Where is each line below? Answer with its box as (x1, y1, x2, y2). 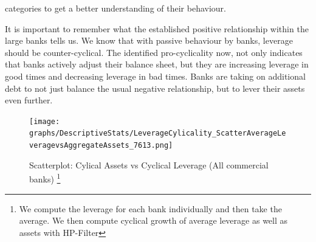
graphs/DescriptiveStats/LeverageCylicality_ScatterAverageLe (29, 129, 286, 138)
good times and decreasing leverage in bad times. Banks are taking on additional (5, 69, 306, 82)
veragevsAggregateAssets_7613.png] (29, 141, 173, 150)
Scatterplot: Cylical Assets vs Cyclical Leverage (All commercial (29, 158, 269, 171)
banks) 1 (29, 171, 61, 185)
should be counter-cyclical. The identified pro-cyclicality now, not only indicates (5, 46, 303, 58)
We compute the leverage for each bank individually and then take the (19, 202, 282, 215)
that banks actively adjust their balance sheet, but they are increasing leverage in (5, 58, 309, 71)
